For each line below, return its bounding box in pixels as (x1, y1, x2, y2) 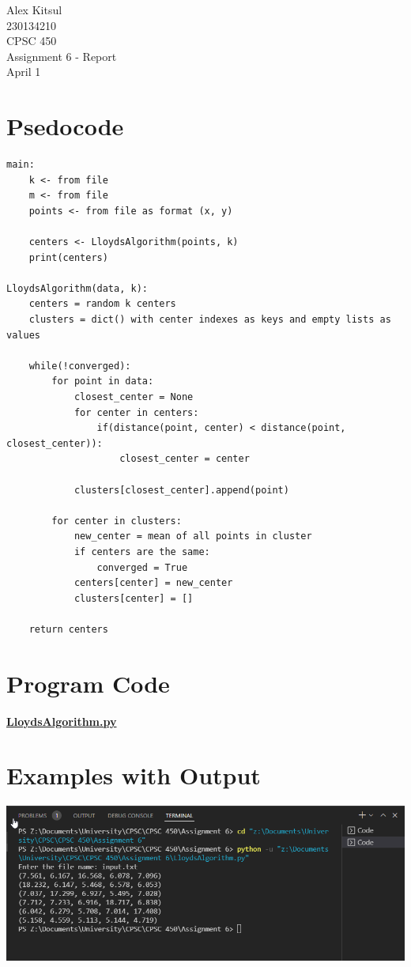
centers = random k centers (28, 298, 176, 310)
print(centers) (28, 251, 108, 263)
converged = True (96, 561, 188, 573)
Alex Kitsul (6, 2, 62, 17)
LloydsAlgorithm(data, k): (6, 282, 148, 294)
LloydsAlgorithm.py (6, 712, 117, 729)
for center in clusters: (51, 515, 182, 527)
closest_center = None (74, 391, 194, 402)
